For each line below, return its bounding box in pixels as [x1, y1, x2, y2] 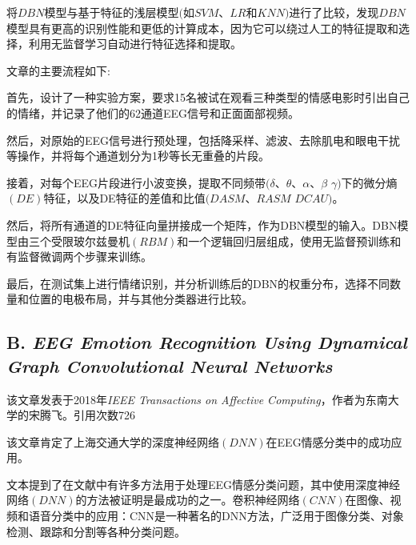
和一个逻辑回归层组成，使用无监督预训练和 [177, 232, 402, 249]
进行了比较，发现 [289, 4, 379, 20]
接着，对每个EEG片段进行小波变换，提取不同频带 [6, 174, 266, 190]
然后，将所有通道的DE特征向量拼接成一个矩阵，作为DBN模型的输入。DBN [6, 216, 398, 233]
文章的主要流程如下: [6, 62, 110, 78]
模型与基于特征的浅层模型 [44, 4, 179, 20]
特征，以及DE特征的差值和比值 [43, 190, 206, 206]
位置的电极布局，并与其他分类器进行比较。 [28, 291, 253, 307]
